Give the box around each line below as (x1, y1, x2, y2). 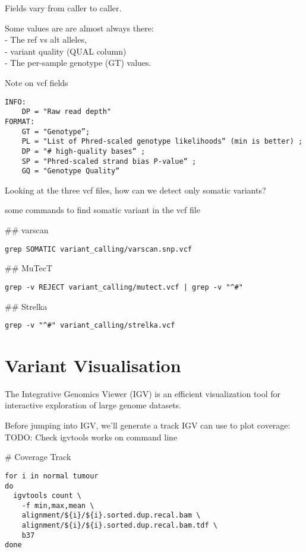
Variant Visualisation (5, 353, 181, 377)
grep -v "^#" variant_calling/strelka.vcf (5, 321, 175, 330)
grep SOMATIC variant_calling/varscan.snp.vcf (5, 245, 192, 253)
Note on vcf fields (5, 76, 68, 88)
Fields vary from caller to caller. (5, 2, 122, 14)
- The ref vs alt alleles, (5, 33, 87, 46)
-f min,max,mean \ (21, 501, 94, 510)
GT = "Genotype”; (21, 127, 90, 136)
